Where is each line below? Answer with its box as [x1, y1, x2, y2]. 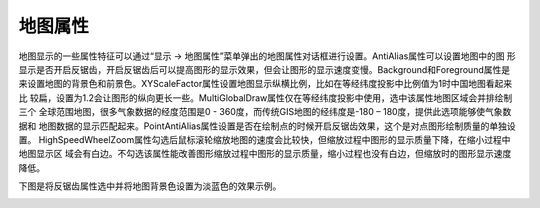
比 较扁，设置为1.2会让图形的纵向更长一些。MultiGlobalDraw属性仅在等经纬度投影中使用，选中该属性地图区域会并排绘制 [18, 91, 513, 104]
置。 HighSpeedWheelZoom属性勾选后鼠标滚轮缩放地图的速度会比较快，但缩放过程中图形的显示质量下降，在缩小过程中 [18, 133, 511, 145]
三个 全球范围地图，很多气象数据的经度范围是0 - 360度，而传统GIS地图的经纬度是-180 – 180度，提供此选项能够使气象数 [18, 106, 512, 118]
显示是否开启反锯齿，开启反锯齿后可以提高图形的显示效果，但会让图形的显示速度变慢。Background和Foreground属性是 [18, 63, 510, 75]
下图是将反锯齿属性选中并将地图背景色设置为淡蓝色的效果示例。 [18, 180, 282, 192]
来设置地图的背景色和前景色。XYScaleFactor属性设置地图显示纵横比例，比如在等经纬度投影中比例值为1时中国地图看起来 [18, 78, 513, 90]
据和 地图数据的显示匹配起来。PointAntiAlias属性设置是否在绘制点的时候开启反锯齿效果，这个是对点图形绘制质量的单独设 [18, 120, 517, 132]
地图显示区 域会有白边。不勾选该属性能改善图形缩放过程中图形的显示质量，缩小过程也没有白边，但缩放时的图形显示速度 [18, 148, 512, 160]
